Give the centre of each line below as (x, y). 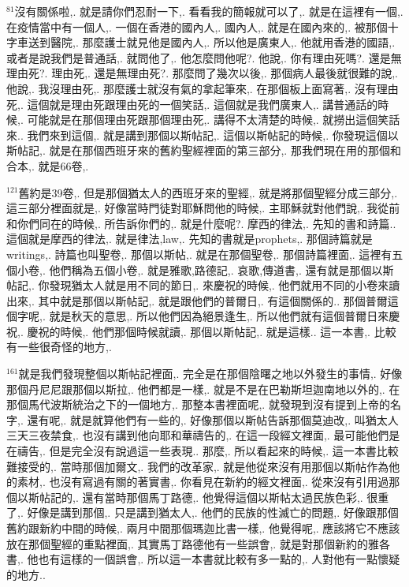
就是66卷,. (63, 165)
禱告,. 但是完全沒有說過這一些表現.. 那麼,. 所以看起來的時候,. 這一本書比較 (208, 451)
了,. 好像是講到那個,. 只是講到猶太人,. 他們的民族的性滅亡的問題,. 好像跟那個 (203, 512)
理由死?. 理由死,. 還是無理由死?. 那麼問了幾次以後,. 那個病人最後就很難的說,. (202, 73)
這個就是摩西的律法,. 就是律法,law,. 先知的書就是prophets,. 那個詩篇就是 (190, 239)
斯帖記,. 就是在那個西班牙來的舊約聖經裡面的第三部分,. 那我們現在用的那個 (198, 150)
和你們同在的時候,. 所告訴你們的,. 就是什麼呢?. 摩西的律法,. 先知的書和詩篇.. (201, 223)
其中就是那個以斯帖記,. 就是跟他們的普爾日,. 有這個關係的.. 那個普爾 (213, 300)
